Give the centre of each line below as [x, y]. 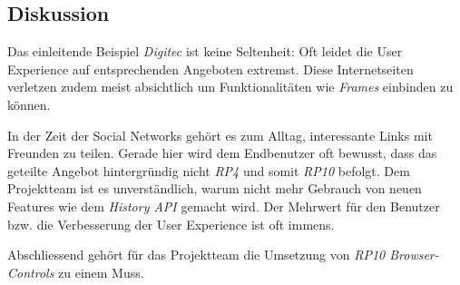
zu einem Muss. [101, 272]
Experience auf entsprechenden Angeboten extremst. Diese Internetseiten [210, 69]
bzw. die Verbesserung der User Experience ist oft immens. [171, 224]
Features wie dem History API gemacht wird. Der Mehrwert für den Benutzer [224, 206]
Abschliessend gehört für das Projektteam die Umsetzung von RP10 [196, 255]
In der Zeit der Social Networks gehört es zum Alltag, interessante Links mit [220, 135]
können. [29, 104]
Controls [31, 272]
